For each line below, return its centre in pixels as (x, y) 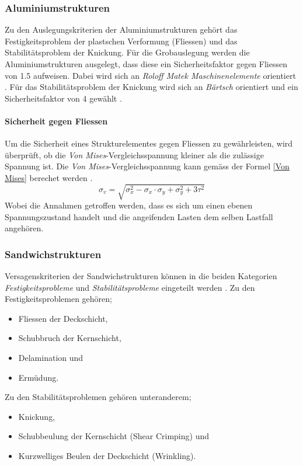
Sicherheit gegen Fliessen (56, 121)
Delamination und (51, 358)
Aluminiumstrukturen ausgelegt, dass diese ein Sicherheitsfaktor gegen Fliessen (146, 64)
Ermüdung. (39, 377)
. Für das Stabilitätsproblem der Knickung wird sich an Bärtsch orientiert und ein (151, 87)
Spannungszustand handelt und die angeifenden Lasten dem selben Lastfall (139, 216)
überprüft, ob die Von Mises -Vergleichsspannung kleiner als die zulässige (134, 154)
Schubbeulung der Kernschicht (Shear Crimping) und (114, 436)
